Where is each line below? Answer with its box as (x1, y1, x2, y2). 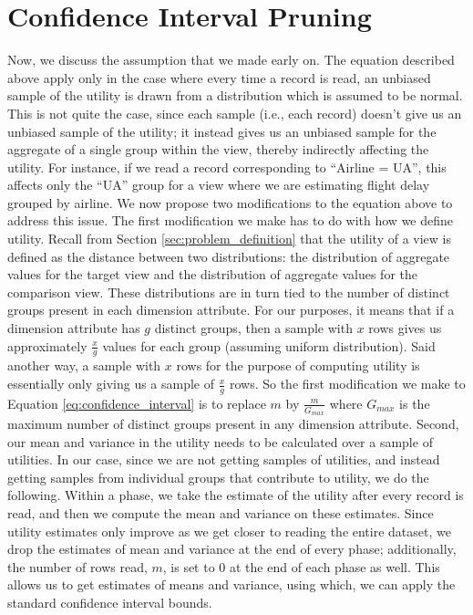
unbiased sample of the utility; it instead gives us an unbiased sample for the (7, 121, 437, 141)
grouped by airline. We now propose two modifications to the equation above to (7, 193, 453, 212)
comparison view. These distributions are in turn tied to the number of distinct (7, 282, 450, 301)
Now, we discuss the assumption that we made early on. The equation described (7, 50, 455, 69)
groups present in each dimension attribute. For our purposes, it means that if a (7, 300, 455, 319)
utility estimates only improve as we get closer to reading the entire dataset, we (7, 521, 451, 540)
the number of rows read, (7, 557, 148, 576)
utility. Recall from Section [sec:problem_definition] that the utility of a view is (7, 229, 451, 248)
